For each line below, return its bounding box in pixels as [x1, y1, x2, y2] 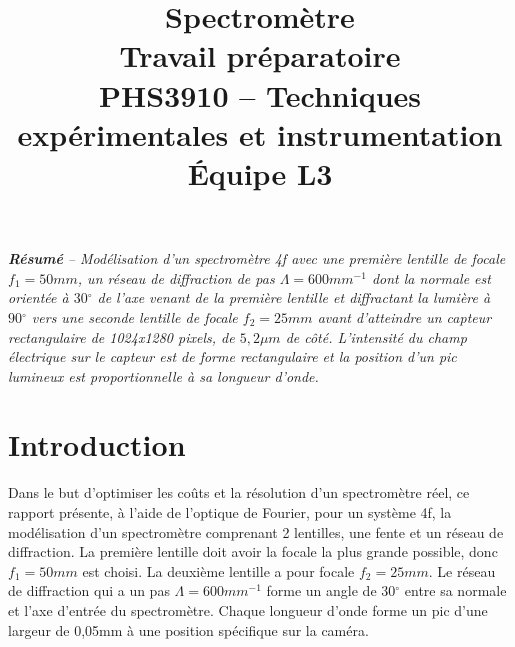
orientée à [8, 287, 69, 308]
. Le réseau [428, 560, 496, 581]
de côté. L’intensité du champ [285, 326, 467, 347]
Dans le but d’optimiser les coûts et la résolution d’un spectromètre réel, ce [8, 482, 470, 503]
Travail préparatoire [119, 35, 401, 76]
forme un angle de [266, 580, 377, 601]
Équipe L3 [187, 152, 333, 193]
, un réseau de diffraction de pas [77, 267, 275, 288]
